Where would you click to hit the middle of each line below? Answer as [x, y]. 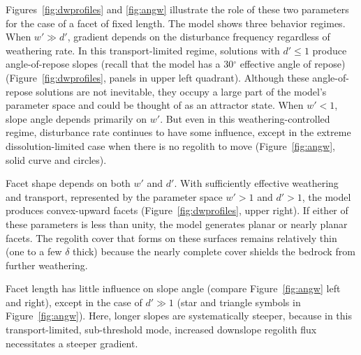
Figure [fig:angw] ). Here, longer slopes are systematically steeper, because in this [179, 316]
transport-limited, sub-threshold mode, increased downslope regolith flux [161, 330]
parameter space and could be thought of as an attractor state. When [155, 105]
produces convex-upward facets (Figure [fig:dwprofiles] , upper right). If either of [177, 210]
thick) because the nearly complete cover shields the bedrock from [214, 251]
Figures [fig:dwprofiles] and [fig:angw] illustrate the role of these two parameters [177, 9]
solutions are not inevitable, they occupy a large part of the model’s [181, 91]
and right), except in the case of [74, 302]
